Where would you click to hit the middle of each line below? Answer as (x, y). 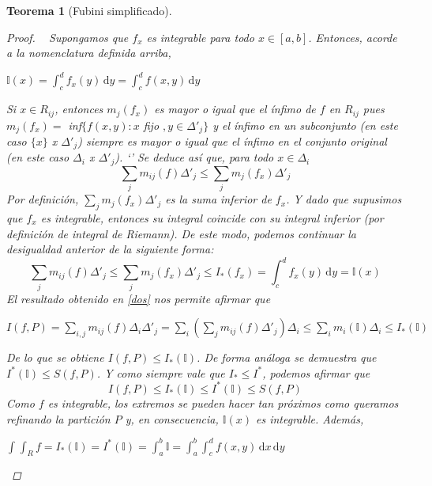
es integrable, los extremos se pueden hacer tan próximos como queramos (223, 402)
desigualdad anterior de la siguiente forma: (110, 249)
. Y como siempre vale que (161, 372)
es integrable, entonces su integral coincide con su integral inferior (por (212, 218)
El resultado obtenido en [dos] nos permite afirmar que (139, 298)
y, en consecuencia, (172, 418)
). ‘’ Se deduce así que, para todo (194, 157)
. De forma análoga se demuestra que (287, 357)
